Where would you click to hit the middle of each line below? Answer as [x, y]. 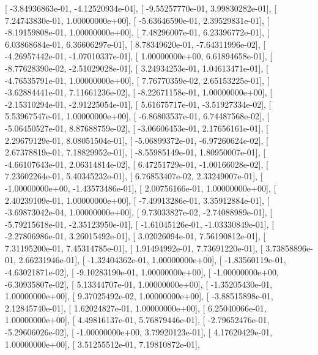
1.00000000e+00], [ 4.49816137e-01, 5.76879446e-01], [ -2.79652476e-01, [137, 320]
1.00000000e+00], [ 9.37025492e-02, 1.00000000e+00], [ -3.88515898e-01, [139, 296]
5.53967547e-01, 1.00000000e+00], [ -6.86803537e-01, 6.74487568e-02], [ [137, 116]
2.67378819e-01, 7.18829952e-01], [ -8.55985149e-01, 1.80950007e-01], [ [135, 152]
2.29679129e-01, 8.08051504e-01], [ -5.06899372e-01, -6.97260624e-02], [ [137, 140]
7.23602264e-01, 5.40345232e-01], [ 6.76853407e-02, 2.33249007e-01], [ [134, 176]
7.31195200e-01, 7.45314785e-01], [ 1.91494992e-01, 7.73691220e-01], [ [134, 248]
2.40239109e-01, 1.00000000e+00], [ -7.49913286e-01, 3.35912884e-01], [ [137, 200]
